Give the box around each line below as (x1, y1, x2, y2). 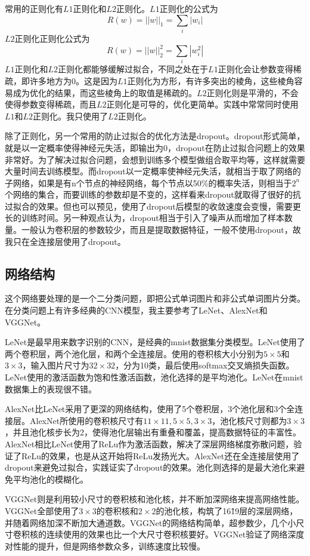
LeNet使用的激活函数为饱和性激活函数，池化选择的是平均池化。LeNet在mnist (5, 371, 303, 383)
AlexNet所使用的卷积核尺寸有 (29, 414, 144, 426)
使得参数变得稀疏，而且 (5, 98, 97, 110)
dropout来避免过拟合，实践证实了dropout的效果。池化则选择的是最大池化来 (5, 461, 297, 474)
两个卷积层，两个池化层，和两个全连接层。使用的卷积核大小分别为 (5, 347, 263, 360)
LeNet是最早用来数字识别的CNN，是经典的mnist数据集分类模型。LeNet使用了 (5, 336, 305, 348)
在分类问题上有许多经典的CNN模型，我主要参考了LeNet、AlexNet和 (5, 304, 268, 317)
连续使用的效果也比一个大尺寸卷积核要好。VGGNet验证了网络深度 (46, 528, 305, 540)
